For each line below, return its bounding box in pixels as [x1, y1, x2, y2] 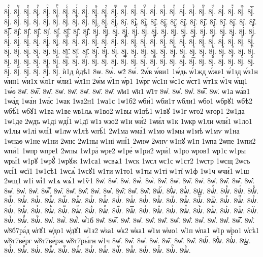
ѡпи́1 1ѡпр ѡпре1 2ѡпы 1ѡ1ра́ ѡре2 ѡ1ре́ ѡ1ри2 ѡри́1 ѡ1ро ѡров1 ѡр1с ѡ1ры [4, 145, 246, 156]
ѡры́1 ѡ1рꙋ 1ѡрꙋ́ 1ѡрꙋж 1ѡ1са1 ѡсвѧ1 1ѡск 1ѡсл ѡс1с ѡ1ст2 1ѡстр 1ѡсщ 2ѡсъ [4, 155, 250, 166]
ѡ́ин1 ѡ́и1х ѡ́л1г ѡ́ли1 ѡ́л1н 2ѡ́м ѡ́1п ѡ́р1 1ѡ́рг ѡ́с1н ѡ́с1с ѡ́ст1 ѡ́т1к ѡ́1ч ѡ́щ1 [4, 76, 248, 86]
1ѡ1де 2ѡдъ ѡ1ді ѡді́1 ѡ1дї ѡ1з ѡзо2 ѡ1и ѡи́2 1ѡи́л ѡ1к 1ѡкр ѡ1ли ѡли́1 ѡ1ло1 [4, 115, 252, 126]
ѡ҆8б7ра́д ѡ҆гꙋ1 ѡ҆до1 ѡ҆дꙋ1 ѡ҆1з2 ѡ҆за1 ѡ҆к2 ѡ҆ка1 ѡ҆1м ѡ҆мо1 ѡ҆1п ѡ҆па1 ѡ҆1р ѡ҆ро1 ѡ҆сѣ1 [4, 225, 259, 236]
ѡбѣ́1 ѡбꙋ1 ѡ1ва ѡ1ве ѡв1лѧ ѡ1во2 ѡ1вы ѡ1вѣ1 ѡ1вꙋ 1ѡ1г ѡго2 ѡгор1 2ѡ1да [4, 105, 245, 116]
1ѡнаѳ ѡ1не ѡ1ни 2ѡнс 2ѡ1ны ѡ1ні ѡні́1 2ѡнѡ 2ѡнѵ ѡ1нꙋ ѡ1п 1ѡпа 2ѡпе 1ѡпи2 [4, 135, 256, 146]
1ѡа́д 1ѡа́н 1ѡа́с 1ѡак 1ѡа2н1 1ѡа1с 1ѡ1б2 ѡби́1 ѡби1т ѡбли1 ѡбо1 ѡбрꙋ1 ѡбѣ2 [4, 95, 253, 106]
